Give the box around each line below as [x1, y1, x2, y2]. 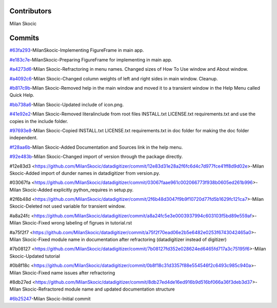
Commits [9, 34, 39, 43]
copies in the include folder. [9, 118, 69, 124]
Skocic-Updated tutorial [9, 253, 60, 259]
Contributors [9, 7, 52, 15]
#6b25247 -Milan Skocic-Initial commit [9, 295, 91, 302]
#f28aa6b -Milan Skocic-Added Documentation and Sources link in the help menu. [9, 144, 183, 150]
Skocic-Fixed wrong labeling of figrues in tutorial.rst [22, 220, 132, 226]
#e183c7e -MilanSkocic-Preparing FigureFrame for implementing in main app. [9, 56, 172, 63]
